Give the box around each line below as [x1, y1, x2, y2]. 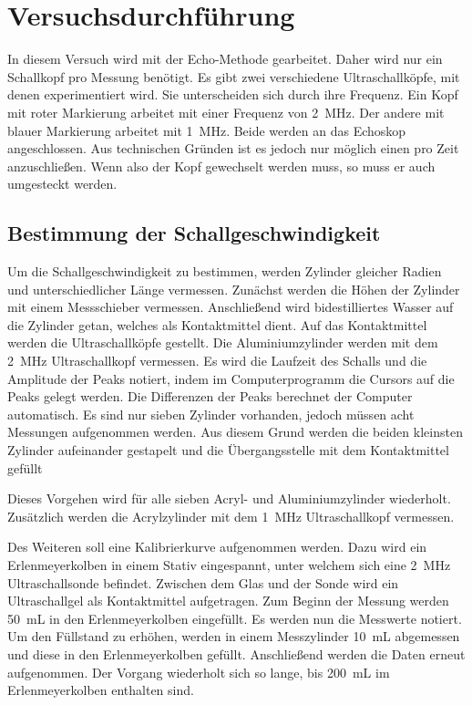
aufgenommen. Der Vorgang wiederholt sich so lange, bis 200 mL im [7, 662, 390, 681]
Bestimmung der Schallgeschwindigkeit [7, 219, 381, 247]
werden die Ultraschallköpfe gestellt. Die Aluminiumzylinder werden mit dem [7, 333, 438, 352]
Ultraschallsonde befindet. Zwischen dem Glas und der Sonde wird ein [7, 573, 399, 592]
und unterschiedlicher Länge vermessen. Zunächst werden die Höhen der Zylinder [7, 279, 460, 298]
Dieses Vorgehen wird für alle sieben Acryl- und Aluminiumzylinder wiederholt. [7, 489, 451, 508]
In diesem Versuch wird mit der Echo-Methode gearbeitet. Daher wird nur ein [7, 49, 443, 68]
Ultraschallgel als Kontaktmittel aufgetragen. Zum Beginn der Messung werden [7, 591, 449, 610]
